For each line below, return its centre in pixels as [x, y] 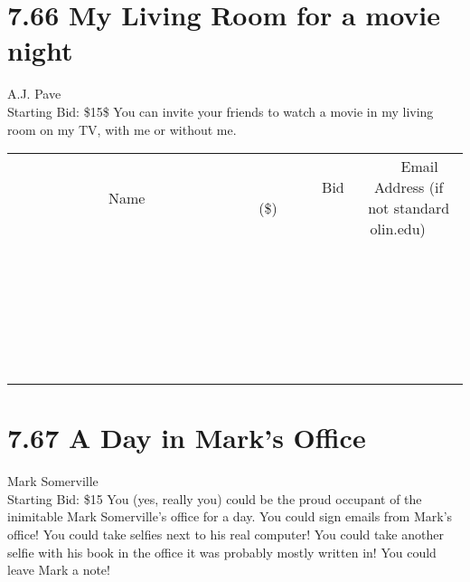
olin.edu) [398, 229]
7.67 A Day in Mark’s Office [187, 438]
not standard [409, 208]
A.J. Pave [34, 94]
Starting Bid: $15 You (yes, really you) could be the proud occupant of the [215, 498]
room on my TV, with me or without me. [122, 129]
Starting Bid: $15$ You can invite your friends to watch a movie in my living [221, 111]
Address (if [409, 187]
